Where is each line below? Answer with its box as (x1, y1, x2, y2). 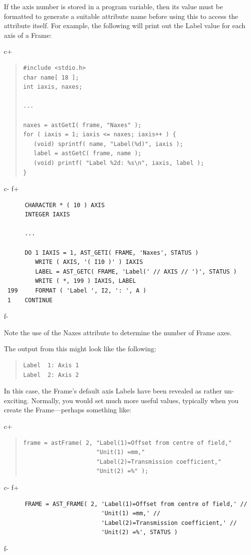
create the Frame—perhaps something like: (4, 405, 132, 415)
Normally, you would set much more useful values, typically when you (31, 395, 239, 405)
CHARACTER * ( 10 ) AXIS (24, 201, 105, 209)
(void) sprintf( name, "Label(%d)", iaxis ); (33, 140, 184, 147)
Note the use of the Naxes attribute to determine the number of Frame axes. (4, 327, 232, 337)
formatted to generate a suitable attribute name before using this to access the (4, 11, 238, 21)
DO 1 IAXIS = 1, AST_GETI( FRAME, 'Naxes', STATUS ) (24, 249, 199, 256)
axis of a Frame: (4, 30, 52, 40)
